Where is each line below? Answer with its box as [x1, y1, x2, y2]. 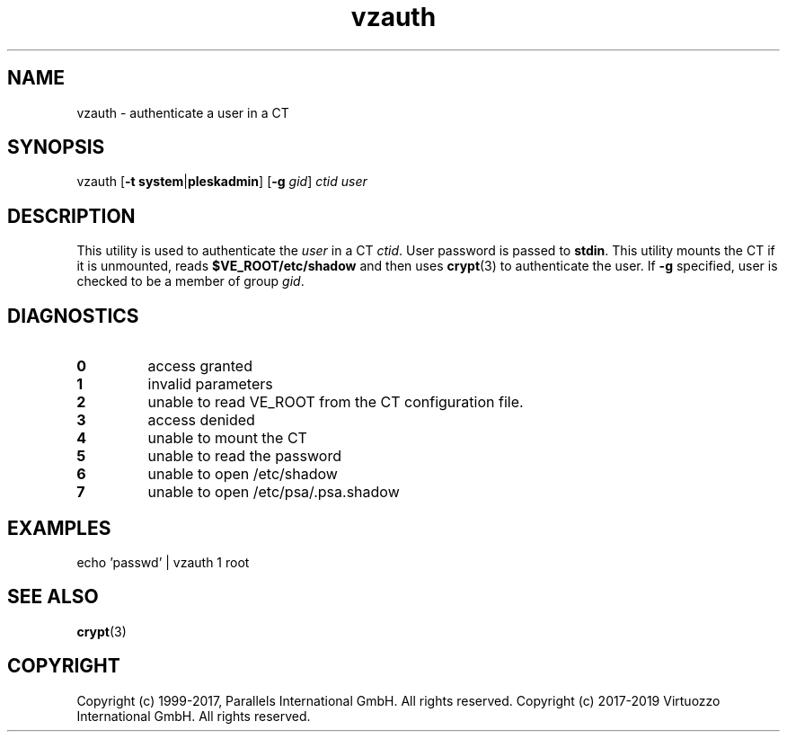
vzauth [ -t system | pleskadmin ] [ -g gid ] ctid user [76, 174, 367, 190]
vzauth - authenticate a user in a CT [76, 104, 289, 120]
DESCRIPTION [7, 204, 136, 227]
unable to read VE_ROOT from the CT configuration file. [147, 393, 524, 412]
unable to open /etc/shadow [147, 465, 338, 484]
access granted [147, 357, 252, 376]
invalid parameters [147, 375, 273, 394]
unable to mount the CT [147, 429, 307, 448]
